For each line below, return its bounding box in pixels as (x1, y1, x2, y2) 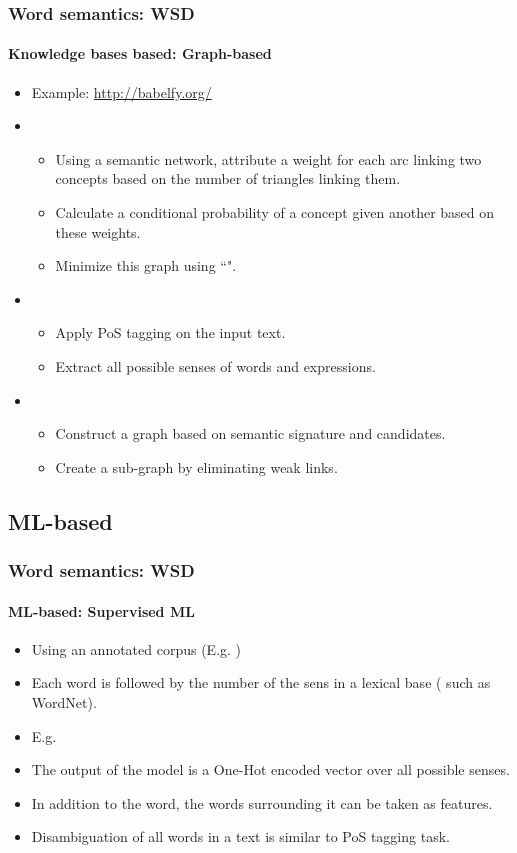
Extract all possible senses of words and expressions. (55, 355, 376, 376)
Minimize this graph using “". (55, 255, 237, 276)
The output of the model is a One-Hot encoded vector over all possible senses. (31, 759, 510, 780)
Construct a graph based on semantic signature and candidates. (55, 423, 446, 444)
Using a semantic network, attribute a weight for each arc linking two (55, 148, 482, 169)
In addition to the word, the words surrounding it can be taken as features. (31, 792, 493, 813)
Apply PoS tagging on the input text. (55, 322, 286, 343)
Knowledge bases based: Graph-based (8, 43, 272, 64)
